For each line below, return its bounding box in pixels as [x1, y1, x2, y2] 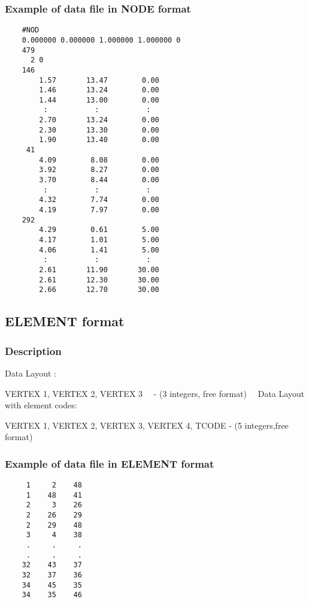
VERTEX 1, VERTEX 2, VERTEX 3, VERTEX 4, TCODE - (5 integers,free [5, 419, 289, 431]
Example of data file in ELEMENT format [5, 456, 214, 471]
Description [5, 343, 62, 358]
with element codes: [5, 399, 77, 411]
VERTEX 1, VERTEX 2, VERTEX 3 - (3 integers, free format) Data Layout [5, 387, 305, 399]
